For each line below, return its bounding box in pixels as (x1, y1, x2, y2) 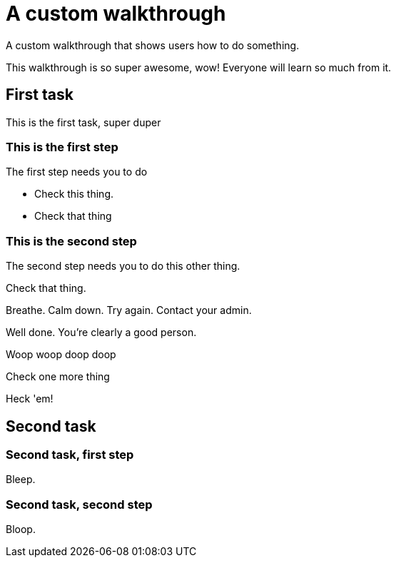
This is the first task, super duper (6, 116, 161, 128)
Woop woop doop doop (6, 348, 116, 361)
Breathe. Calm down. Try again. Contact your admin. (6, 304, 252, 317)
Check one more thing (6, 370, 110, 383)
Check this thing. (34, 188, 114, 201)
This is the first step (6, 139, 118, 154)
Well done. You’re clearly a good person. (6, 326, 197, 339)
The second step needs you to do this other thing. (6, 260, 240, 273)
